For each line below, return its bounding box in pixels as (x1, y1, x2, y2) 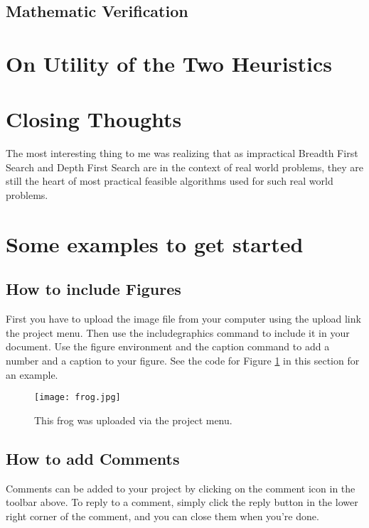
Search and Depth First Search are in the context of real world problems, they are (6, 159, 363, 174)
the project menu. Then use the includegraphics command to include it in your (6, 325, 350, 340)
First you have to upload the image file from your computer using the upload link (6, 311, 361, 326)
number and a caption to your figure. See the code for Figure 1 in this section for (6, 353, 360, 368)
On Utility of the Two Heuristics (6, 48, 332, 77)
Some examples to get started (6, 229, 304, 258)
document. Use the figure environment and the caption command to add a (6, 339, 330, 354)
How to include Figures (6, 278, 181, 300)
